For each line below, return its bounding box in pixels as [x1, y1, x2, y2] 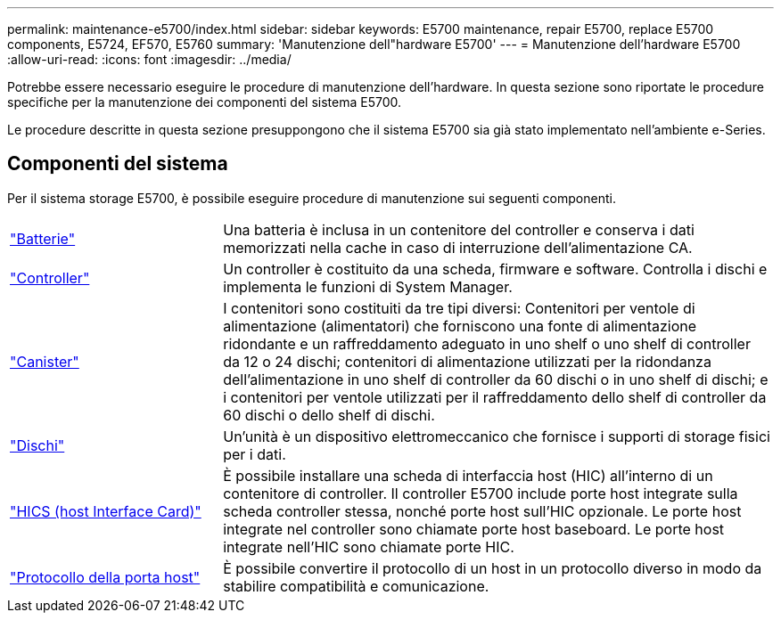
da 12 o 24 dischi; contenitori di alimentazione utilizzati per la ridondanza [223, 352, 711, 371]
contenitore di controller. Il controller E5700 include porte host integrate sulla [223, 484, 738, 502]
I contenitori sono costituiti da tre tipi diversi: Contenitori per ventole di [223, 298, 695, 317]
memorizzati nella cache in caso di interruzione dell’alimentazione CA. [223, 238, 693, 257]
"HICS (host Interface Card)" [10, 502, 201, 520]
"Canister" [10, 352, 79, 371]
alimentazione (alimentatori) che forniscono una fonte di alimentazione [223, 316, 697, 335]
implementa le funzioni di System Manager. [223, 277, 513, 296]
